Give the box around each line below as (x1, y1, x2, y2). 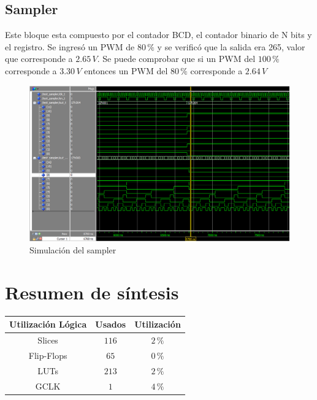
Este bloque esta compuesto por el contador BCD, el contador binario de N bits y (5, 28, 312, 41)
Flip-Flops (28, 348, 67, 361)
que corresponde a (5, 52, 73, 65)
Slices (37, 334, 58, 347)
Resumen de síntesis (5, 279, 179, 304)
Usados (95, 318, 126, 331)
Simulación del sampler (29, 243, 116, 256)
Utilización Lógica (9, 318, 87, 331)
